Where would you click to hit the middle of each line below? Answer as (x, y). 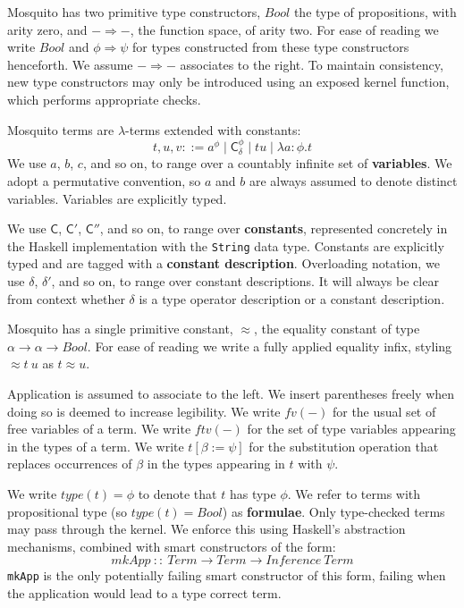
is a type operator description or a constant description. (292, 298)
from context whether (66, 298)
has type (253, 493)
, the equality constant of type (337, 329)
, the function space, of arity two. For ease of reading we (284, 29)
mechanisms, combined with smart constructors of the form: (172, 546)
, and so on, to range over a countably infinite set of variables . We (267, 163)
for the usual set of (384, 411)
